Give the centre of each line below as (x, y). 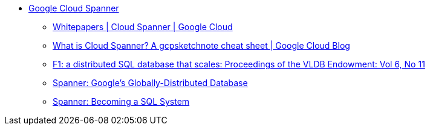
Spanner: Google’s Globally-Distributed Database (150, 83)
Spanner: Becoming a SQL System (121, 101)
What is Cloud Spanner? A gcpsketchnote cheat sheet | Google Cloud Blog (201, 45)
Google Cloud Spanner (74, 8)
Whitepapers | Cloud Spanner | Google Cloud (143, 27)
